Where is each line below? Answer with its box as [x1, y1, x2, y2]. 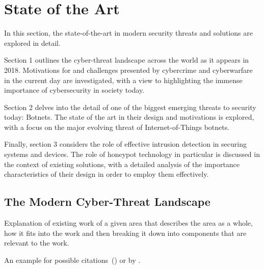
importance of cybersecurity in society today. [4, 85, 145, 95]
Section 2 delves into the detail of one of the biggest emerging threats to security [4, 101, 256, 112]
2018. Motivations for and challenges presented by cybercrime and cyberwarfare [4, 64, 253, 75]
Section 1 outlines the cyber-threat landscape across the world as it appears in [4, 55, 249, 65]
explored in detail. [4, 37, 61, 48]
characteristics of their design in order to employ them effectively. [4, 169, 209, 179]
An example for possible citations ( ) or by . [4, 254, 141, 265]
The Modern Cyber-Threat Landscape [4, 194, 210, 209]
